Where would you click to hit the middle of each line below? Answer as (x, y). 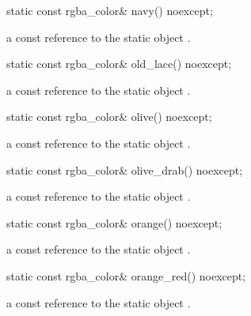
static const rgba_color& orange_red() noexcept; (126, 275)
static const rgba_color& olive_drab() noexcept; (125, 169)
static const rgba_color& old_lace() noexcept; (119, 64)
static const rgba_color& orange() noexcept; (114, 222)
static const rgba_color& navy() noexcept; (110, 10)
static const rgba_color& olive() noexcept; (109, 117)
